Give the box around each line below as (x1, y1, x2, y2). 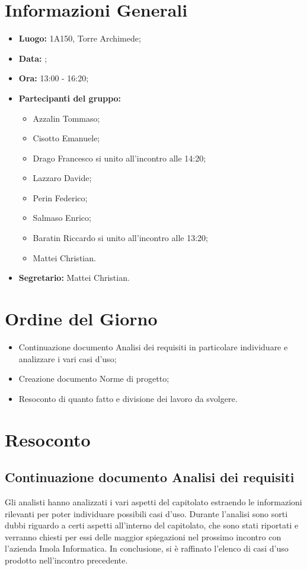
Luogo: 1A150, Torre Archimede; (18, 32, 141, 45)
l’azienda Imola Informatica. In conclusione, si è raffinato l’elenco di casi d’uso (5, 542, 289, 555)
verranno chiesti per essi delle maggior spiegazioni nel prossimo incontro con (5, 530, 282, 543)
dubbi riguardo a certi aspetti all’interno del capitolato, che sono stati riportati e (5, 519, 299, 531)
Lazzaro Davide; (33, 172, 92, 184)
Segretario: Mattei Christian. (18, 271, 130, 284)
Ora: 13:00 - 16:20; (18, 72, 89, 84)
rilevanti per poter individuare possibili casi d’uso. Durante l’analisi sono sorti (5, 507, 288, 520)
